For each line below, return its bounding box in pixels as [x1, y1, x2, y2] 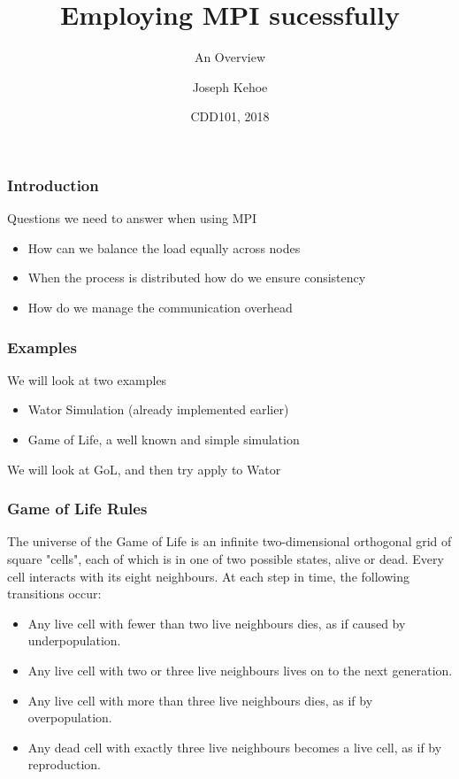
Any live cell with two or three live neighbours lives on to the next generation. [27, 660, 453, 679]
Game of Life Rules [7, 497, 148, 520]
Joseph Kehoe [192, 77, 268, 96]
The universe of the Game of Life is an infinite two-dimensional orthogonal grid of [7, 532, 452, 551]
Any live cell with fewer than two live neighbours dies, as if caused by [27, 613, 406, 632]
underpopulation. [27, 631, 121, 650]
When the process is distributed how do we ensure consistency [27, 268, 366, 287]
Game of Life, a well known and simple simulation [27, 429, 300, 448]
